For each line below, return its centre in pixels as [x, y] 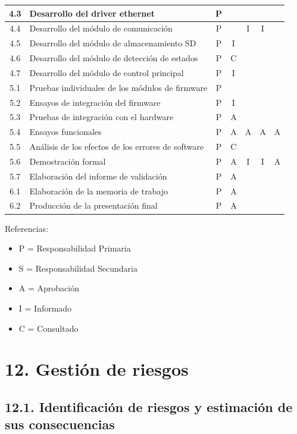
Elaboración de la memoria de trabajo [99, 191]
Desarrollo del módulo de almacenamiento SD [113, 43]
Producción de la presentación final [93, 205]
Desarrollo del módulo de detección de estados [114, 58]
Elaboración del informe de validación [98, 176]
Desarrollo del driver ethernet [92, 13]
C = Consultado [49, 328]
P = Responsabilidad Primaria [75, 248]
